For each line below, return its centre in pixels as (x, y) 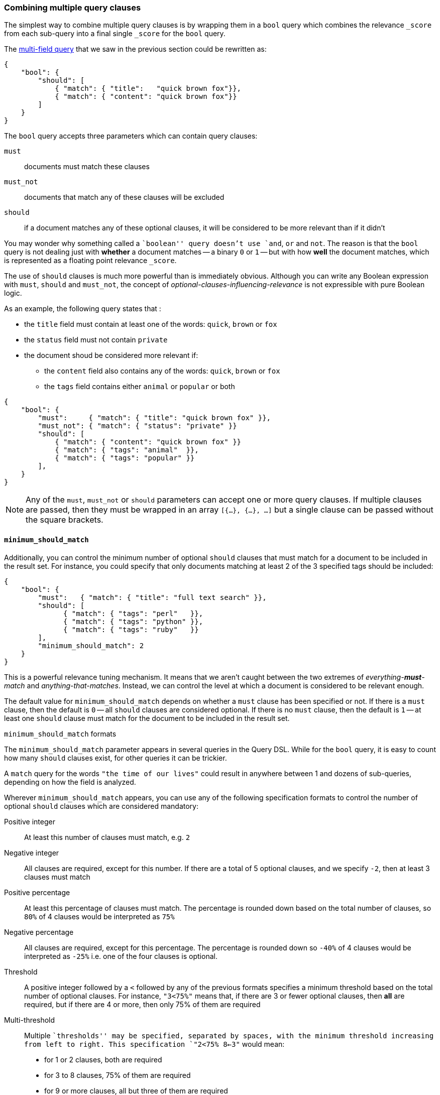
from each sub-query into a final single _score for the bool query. (115, 34)
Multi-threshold (30, 1020)
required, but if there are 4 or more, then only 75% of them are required (142, 1004)
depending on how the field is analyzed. (70, 782)
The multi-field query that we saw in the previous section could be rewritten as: (135, 49)
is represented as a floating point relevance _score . (90, 261)
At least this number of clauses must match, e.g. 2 (107, 837)
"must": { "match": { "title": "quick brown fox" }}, (154, 418)
